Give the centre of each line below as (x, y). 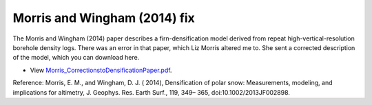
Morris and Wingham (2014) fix (104, 18)
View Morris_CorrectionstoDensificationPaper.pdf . (101, 70)
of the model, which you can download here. (76, 58)
